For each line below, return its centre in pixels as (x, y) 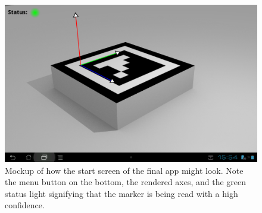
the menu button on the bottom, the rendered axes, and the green (126, 182)
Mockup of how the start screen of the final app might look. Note (124, 170)
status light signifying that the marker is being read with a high (121, 193)
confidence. (25, 205)
